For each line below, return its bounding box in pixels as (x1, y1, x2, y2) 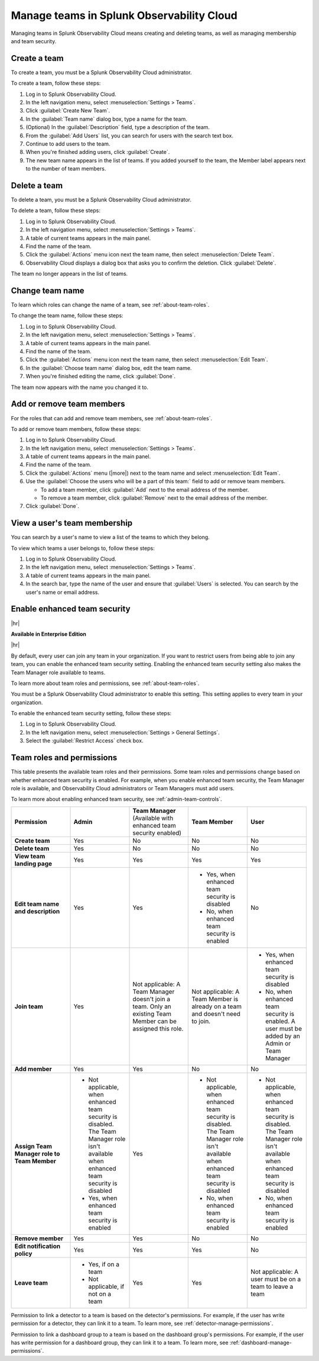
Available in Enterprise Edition (11, 630, 87, 638)
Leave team (14, 1279, 48, 1287)
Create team (14, 836, 50, 845)
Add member (14, 1064, 53, 1073)
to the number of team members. (25, 165, 106, 172)
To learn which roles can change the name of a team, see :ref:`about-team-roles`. (11, 301, 210, 308)
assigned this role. (132, 1024, 184, 1032)
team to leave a (250, 1282, 294, 1291)
